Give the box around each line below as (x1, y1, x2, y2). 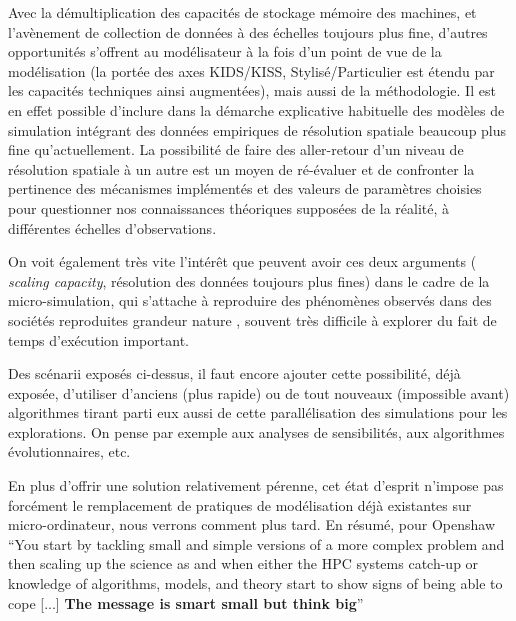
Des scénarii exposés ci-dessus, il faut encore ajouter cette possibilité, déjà (8, 363, 461, 384)
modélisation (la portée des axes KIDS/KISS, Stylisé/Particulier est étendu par (8, 60, 495, 81)
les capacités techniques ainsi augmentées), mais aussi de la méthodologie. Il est (8, 80, 496, 101)
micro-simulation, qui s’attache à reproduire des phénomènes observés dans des (8, 290, 492, 311)
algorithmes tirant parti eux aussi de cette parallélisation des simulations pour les (8, 402, 508, 423)
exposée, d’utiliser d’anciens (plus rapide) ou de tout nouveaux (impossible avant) (8, 382, 510, 403)
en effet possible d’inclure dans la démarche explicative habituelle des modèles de (8, 99, 505, 120)
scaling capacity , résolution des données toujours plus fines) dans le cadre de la (8, 270, 490, 291)
